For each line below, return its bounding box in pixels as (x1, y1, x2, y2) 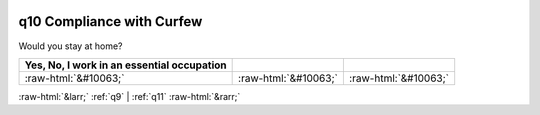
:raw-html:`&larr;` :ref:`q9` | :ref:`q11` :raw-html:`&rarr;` (18, 90, 241, 102)
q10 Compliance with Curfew (18, 13, 203, 30)
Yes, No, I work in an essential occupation (24, 58, 227, 72)
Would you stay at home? (18, 40, 123, 52)
